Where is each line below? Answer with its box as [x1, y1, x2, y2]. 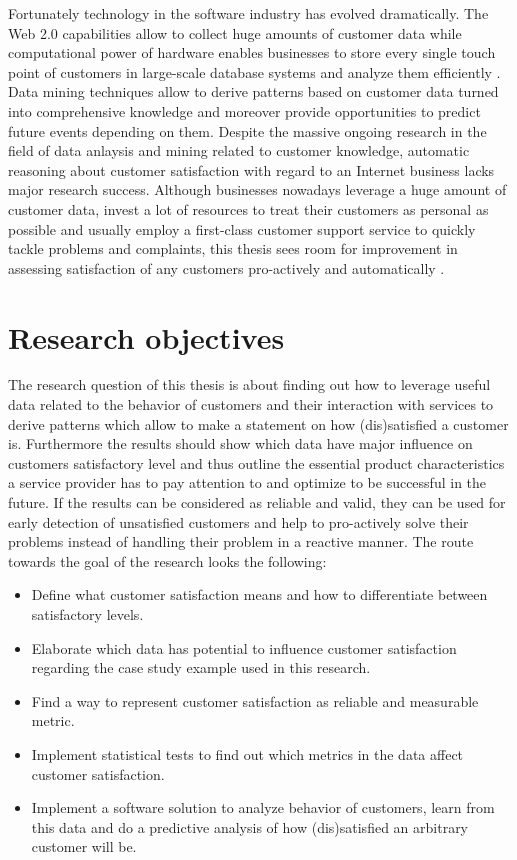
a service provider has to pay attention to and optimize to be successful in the [8, 472, 487, 493]
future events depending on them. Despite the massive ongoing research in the [8, 120, 487, 141]
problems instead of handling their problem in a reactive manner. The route [8, 531, 474, 552]
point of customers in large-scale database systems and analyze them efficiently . [8, 61, 501, 82]
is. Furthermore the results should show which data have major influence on [8, 433, 473, 454]
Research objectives [8, 316, 285, 357]
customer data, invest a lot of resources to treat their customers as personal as [8, 198, 489, 219]
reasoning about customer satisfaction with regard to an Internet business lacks [8, 159, 495, 180]
